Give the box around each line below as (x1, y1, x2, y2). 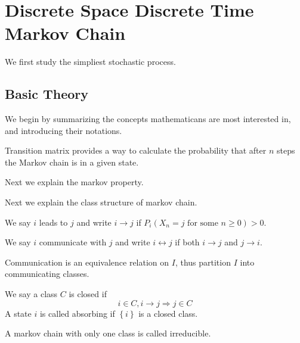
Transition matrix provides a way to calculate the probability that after (5, 144, 267, 157)
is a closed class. (138, 307, 198, 319)
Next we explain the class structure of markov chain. (5, 196, 197, 208)
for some (187, 219, 218, 227)
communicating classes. (5, 267, 89, 280)
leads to (39, 216, 68, 228)
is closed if (69, 288, 107, 300)
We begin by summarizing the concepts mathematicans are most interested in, (5, 113, 291, 125)
